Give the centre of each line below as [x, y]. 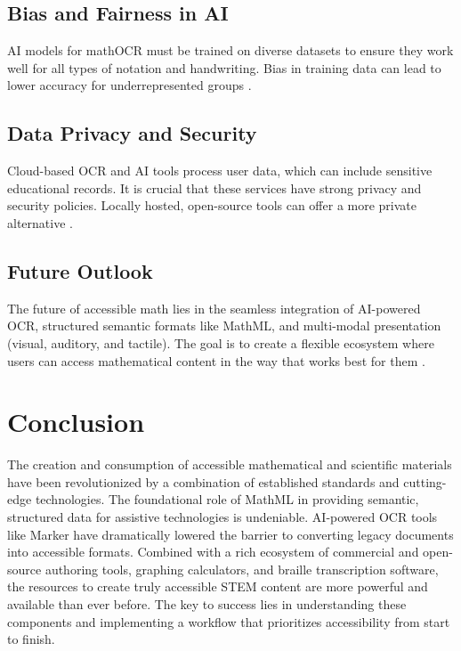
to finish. [31, 639]
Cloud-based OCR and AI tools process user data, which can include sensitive [220, 171]
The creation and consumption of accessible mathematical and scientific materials [230, 464]
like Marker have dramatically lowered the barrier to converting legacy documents [230, 534]
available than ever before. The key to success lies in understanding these [207, 604]
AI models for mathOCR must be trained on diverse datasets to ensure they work [230, 50]
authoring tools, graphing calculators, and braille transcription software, [242, 569]
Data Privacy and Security [132, 133]
